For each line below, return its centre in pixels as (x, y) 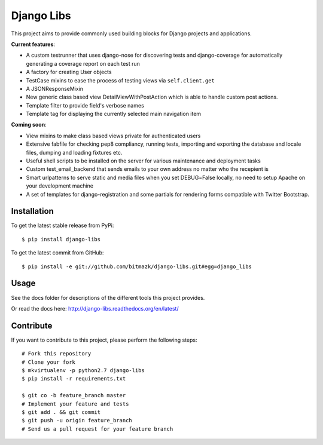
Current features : (33, 44)
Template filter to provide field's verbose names (85, 105)
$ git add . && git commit (61, 412)
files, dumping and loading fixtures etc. (74, 152)
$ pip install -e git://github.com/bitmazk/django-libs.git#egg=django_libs (137, 266)
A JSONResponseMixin (55, 88)
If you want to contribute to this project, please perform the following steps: (104, 340)
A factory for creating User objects (69, 72)
